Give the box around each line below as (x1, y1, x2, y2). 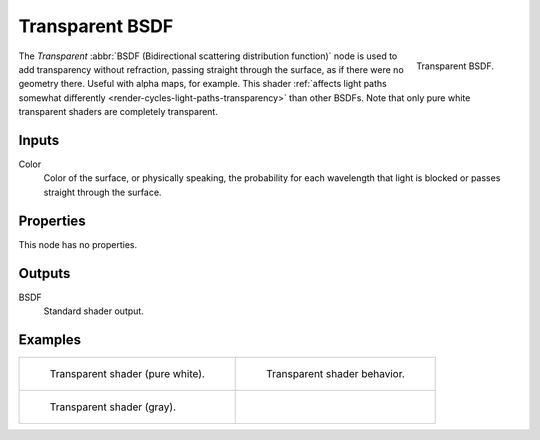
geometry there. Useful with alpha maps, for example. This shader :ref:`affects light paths (18, 78, 387, 90)
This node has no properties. (18, 238, 138, 250)
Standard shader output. (43, 305, 144, 317)
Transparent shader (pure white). (49, 366, 205, 380)
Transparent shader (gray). (49, 400, 177, 414)
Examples (18, 331, 82, 348)
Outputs (18, 265, 71, 282)
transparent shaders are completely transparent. (18, 106, 219, 118)
